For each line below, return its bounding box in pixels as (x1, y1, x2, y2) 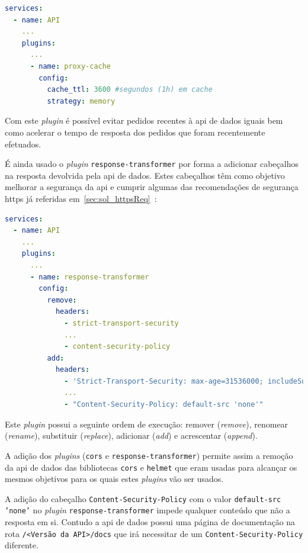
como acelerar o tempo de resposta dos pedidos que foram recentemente (5, 126, 265, 138)
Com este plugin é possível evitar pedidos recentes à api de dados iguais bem (5, 114, 283, 127)
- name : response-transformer (30, 272, 149, 281)
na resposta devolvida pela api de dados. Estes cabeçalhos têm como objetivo (5, 169, 285, 181)
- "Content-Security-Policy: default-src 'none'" (64, 400, 264, 409)
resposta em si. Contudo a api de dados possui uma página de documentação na (5, 516, 296, 528)
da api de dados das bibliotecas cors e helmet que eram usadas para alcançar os (5, 461, 297, 473)
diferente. (5, 539, 38, 551)
